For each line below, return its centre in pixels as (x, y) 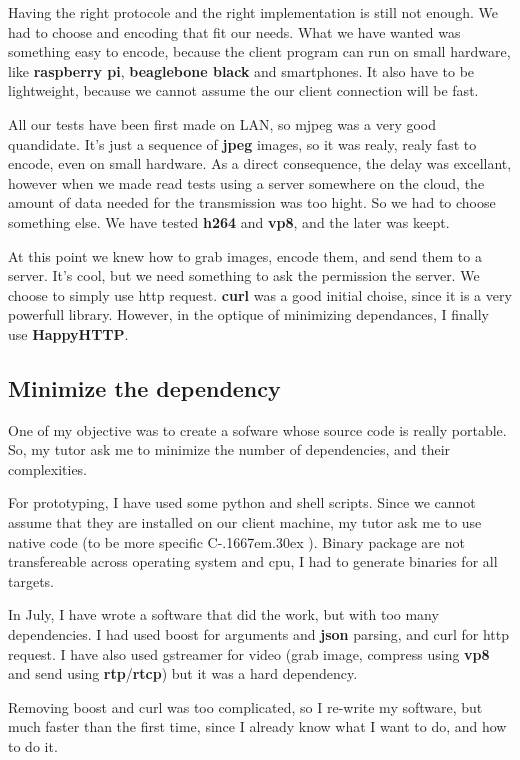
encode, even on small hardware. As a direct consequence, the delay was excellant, (260, 163)
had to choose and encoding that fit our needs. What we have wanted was (234, 31)
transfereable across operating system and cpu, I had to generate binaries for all (253, 561)
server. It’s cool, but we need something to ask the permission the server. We (244, 275)
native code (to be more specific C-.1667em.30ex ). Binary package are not (236, 541)
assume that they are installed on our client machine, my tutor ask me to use (245, 522)
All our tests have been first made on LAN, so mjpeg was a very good (222, 123)
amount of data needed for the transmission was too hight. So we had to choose (252, 202)
